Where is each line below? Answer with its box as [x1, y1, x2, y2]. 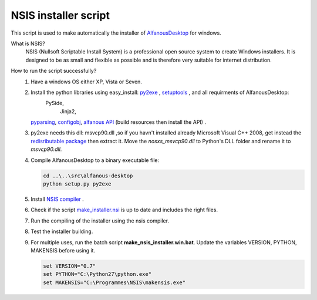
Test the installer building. [31, 228, 93, 235]
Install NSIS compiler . [31, 195, 85, 203]
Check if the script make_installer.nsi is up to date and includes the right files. [31, 206, 218, 214]
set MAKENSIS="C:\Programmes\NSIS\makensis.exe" [43, 279, 186, 286]
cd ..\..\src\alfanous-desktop [43, 172, 133, 179]
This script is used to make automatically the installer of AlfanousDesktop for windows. [11, 29, 221, 36]
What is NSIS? [11, 40, 45, 47]
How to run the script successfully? [11, 68, 97, 75]
